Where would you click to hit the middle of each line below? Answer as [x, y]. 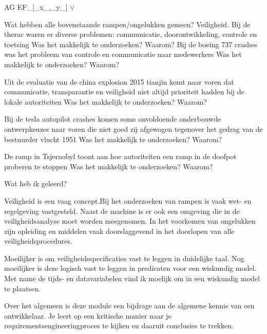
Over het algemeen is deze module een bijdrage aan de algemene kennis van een [129, 306]
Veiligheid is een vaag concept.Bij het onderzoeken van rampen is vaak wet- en [128, 200]
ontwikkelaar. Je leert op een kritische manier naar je [88, 315]
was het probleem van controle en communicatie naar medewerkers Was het [123, 54]
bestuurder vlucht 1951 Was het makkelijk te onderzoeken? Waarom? [113, 139]
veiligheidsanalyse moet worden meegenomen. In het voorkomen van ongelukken [130, 221]
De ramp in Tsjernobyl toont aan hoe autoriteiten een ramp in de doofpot [120, 156]
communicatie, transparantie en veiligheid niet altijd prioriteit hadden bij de [124, 92]
